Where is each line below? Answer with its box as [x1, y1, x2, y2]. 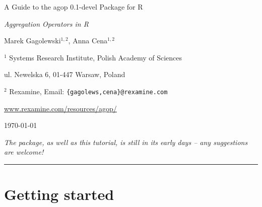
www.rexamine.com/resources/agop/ [4, 103, 117, 113]
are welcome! [4, 147, 44, 157]
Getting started [4, 184, 114, 204]
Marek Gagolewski [4, 35, 61, 46]
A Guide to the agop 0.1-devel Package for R [4, 2, 143, 12]
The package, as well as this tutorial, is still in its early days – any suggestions [4, 136, 248, 147]
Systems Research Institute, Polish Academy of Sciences [9, 52, 182, 62]
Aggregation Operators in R [4, 18, 89, 29]
